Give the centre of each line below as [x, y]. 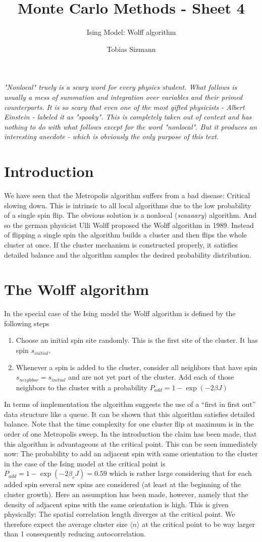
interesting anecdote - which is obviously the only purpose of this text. [112, 136]
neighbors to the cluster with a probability [82, 387]
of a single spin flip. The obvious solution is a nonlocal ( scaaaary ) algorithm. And [130, 215]
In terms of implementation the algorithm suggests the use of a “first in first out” [130, 404]
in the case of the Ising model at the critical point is [85, 463]
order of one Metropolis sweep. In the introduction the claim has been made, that [130, 434]
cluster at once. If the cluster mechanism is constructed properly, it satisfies [121, 244]
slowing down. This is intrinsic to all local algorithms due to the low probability [128, 205]
